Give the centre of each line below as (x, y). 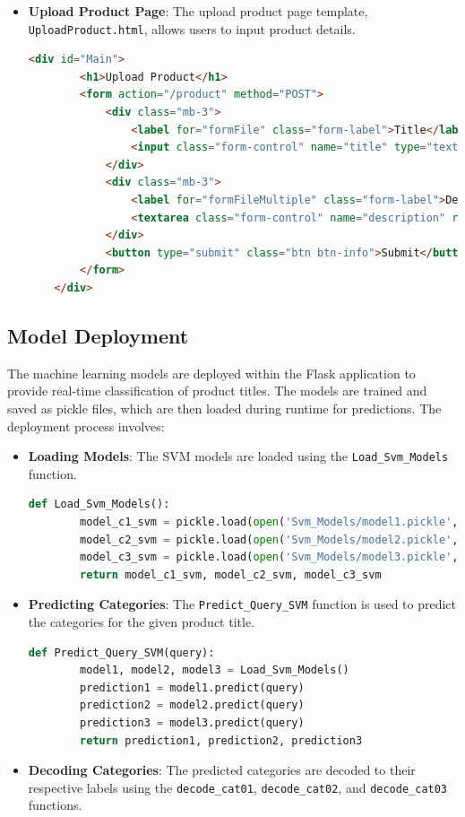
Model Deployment (98, 335)
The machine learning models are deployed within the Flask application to (211, 373)
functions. (55, 805)
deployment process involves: (86, 426)
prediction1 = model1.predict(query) (192, 687)
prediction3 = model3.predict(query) (192, 722)
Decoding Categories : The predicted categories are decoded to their (222, 770)
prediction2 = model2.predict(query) (192, 705)
